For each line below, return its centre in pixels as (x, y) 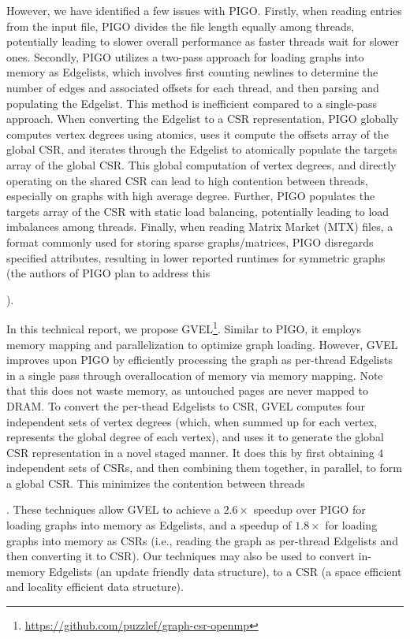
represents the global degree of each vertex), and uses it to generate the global (195, 437)
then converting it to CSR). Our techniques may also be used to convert (181, 556)
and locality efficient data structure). (95, 587)
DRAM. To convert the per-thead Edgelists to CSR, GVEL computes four (186, 405)
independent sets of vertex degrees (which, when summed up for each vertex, (192, 421)
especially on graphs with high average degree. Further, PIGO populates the (191, 196)
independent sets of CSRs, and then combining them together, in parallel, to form (204, 468)
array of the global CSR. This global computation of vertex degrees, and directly (201, 164)
